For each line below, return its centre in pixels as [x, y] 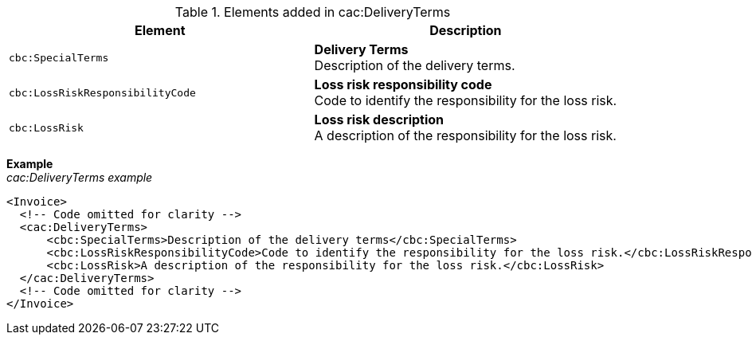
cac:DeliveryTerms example [80, 177]
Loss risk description [379, 120]
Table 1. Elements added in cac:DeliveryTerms [313, 12]
